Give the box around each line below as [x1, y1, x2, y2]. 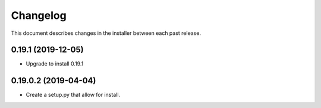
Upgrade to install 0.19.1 [26, 60, 84, 67]
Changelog [11, 9, 67, 22]
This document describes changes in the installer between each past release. [11, 30, 202, 37]
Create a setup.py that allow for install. [26, 91, 121, 99]
